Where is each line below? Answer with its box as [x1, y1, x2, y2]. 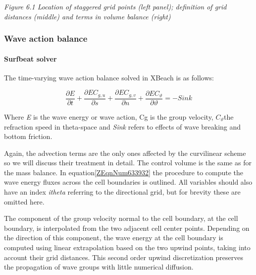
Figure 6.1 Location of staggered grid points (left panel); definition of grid [4, 1, 227, 11]
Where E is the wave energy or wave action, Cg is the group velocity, [4, 111, 213, 122]
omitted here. [4, 196, 45, 206]
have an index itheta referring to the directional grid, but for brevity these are [4, 187, 241, 197]
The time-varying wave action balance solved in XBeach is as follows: [4, 72, 214, 82]
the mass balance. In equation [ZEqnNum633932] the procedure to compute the [4, 167, 244, 177]
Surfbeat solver [4, 53, 57, 64]
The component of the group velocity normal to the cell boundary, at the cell [4, 213, 238, 223]
